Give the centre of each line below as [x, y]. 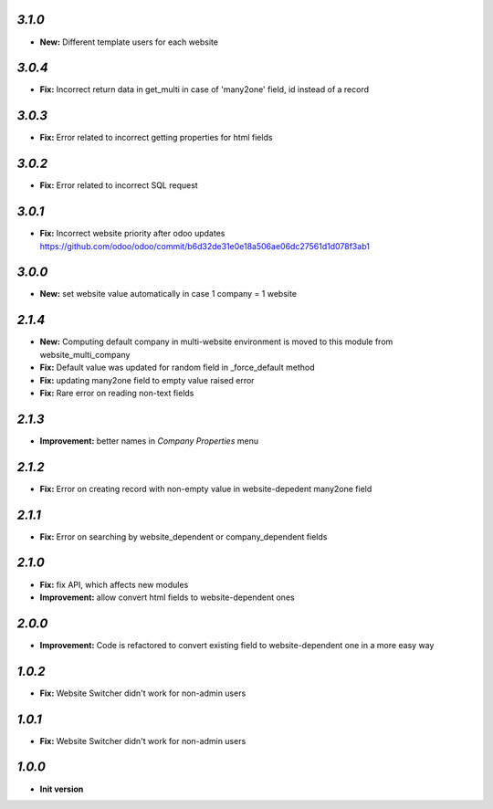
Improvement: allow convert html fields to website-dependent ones [168, 597]
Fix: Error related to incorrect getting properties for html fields [156, 138]
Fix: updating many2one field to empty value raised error [147, 380]
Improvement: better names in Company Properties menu [149, 441]
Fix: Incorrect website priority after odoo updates [132, 234]
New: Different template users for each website [129, 42]
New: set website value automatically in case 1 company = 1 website [168, 294]
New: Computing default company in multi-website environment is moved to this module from [216, 341]
